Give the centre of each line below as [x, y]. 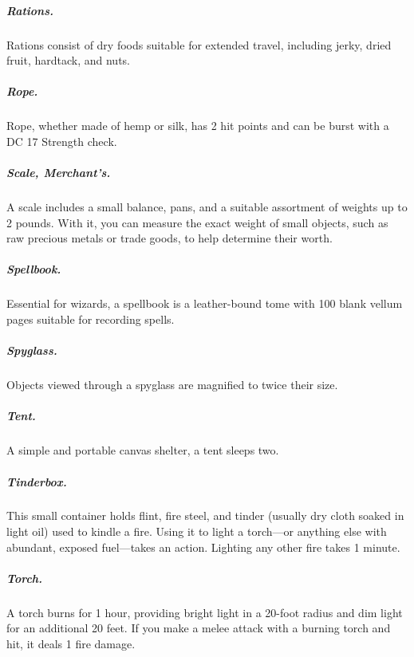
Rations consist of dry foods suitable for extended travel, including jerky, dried [199, 44]
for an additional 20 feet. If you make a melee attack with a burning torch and [199, 628]
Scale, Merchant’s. [59, 173]
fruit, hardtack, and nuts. [68, 60]
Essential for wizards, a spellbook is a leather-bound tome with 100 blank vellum [205, 303]
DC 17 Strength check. [62, 141]
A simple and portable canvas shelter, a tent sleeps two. [143, 450]
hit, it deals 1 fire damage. [71, 643]
